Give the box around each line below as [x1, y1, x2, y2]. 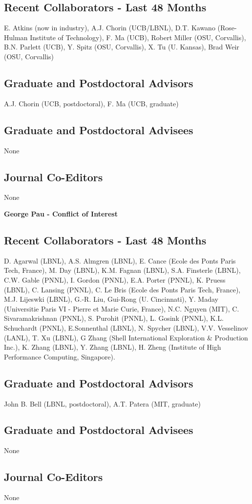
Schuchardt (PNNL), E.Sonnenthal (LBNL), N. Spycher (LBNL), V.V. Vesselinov [4, 322, 248, 333]
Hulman [4, 32, 28, 42]
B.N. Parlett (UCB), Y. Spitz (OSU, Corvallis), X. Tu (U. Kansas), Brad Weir [4, 42, 239, 52]
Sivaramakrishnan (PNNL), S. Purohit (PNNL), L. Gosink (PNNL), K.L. [4, 313, 224, 323]
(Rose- [217, 23, 237, 33]
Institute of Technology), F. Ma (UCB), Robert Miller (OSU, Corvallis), [30, 32, 246, 42]
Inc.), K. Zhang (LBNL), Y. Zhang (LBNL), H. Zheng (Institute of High [4, 342, 221, 352]
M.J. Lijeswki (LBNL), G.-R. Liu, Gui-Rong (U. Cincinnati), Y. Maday [4, 294, 218, 304]
